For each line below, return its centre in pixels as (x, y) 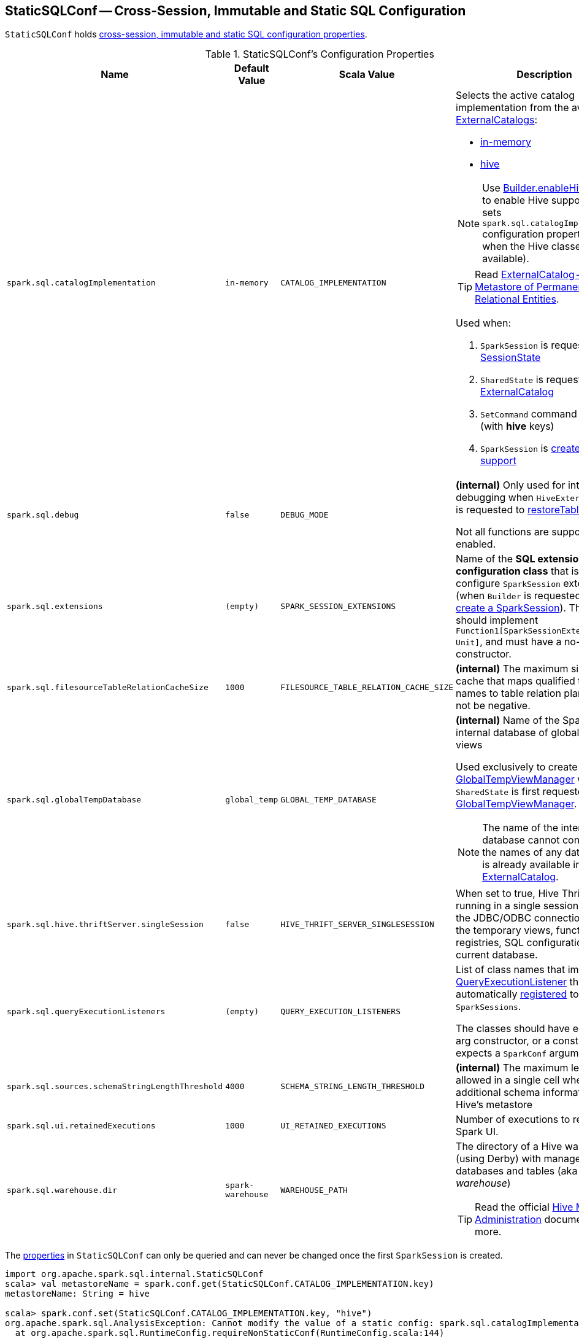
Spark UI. (477, 1132)
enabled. (476, 544)
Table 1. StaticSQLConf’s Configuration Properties (320, 54)
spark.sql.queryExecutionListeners (86, 1011)
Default (251, 68)
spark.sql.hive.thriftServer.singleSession (105, 924)
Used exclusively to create (517, 767)
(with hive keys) (517, 426)
